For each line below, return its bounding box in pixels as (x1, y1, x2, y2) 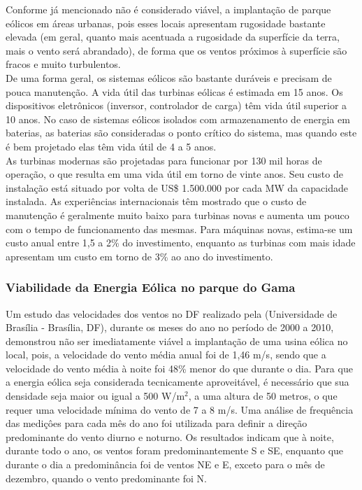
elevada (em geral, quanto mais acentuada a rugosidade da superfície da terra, (6, 29, 340, 44)
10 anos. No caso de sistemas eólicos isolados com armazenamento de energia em (6, 111, 350, 126)
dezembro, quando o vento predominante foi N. (6, 470, 207, 485)
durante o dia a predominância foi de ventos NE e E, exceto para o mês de (6, 457, 325, 472)
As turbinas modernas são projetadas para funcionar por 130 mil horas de (6, 153, 322, 167)
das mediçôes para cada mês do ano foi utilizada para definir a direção (6, 416, 307, 430)
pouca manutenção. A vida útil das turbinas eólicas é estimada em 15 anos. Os (6, 84, 343, 99)
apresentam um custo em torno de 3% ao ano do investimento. (6, 248, 273, 263)
